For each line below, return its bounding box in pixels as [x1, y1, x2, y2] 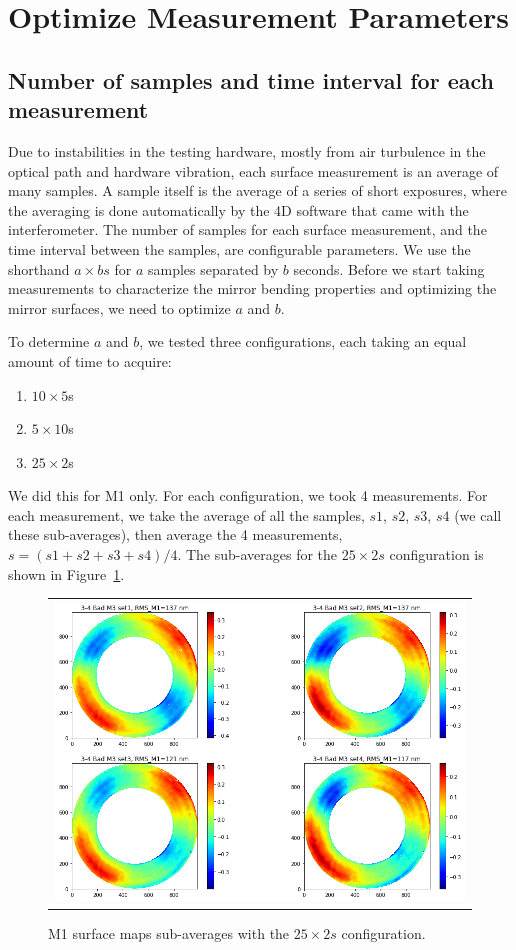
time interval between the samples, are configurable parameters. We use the [8, 238, 471, 259]
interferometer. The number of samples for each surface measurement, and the [8, 219, 487, 240]
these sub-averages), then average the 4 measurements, [8, 524, 343, 545]
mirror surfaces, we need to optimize [8, 297, 231, 318]
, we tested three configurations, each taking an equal [139, 331, 467, 352]
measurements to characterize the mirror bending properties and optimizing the [8, 278, 497, 299]
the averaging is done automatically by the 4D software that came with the [8, 199, 469, 220]
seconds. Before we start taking [293, 258, 485, 279]
